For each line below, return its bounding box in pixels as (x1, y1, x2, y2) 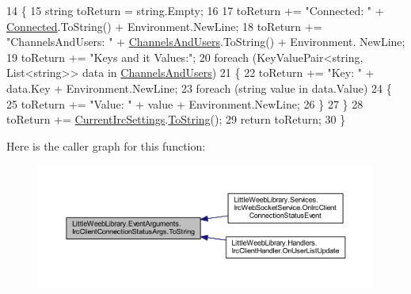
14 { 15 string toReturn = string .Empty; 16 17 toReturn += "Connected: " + (6, 2, 384, 18)
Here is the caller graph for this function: (6, 137, 206, 154)
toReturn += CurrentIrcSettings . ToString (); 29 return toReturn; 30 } (6, 111, 346, 128)
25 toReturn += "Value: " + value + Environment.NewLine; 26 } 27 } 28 (6, 95, 363, 112)
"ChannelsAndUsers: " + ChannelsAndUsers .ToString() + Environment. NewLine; (6, 33, 405, 50)
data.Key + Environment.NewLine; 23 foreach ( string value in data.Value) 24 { (6, 79, 392, 96)
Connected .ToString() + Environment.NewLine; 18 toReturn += (6, 17, 322, 34)
